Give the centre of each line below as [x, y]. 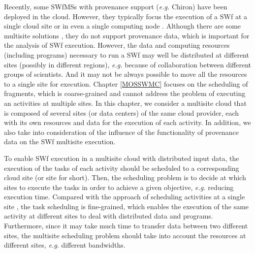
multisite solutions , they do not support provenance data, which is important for [127, 35]
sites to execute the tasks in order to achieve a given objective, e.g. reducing [119, 187]
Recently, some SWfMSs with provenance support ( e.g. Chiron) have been [116, 6]
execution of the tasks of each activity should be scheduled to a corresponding [122, 168]
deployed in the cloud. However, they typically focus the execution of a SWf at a [126, 16]
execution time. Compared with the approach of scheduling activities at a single [125, 197]
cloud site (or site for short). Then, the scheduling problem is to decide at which [125, 177]
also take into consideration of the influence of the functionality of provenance [122, 132]
